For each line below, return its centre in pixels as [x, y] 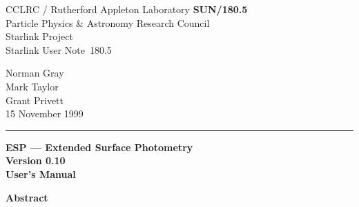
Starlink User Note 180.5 [59, 49]
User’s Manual [41, 174]
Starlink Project [39, 36]
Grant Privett [35, 100]
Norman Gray [35, 73]
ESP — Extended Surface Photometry [99, 147]
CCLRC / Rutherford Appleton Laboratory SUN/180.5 [127, 9]
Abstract [27, 197]
